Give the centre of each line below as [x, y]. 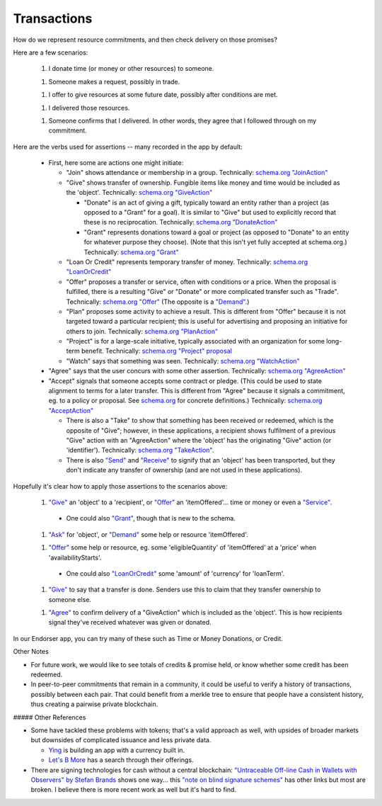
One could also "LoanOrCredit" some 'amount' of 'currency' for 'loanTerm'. [175, 573]
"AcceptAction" [71, 410]
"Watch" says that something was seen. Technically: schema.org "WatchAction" [183, 361]
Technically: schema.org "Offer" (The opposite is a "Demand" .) [158, 302]
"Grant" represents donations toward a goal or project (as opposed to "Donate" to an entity [216, 232]
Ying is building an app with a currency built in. [117, 750]
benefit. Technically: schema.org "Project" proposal [157, 351]
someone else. [70, 599]
